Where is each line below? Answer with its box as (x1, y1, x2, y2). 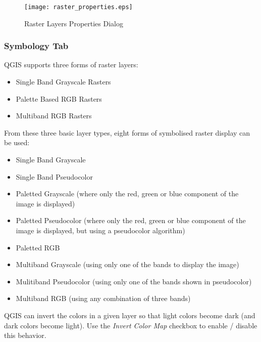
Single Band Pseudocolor (16, 171, 93, 182)
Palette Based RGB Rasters (16, 93, 102, 104)
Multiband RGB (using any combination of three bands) (16, 293, 191, 304)
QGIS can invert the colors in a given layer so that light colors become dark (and (4, 310, 255, 320)
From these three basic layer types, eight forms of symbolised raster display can (4, 127, 250, 138)
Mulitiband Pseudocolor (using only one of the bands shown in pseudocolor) (16, 276, 252, 286)
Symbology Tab (4, 39, 69, 52)
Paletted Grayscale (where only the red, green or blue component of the (16, 188, 239, 199)
